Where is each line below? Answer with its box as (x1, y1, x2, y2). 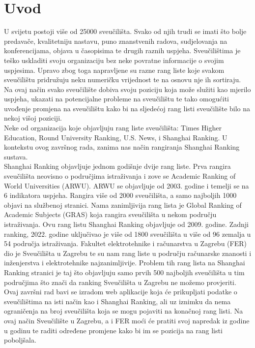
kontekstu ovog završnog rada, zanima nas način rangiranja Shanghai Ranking (4, 142, 240, 152)
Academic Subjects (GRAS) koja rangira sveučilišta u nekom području (4, 209, 217, 220)
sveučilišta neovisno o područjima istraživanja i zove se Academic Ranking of (4, 171, 236, 181)
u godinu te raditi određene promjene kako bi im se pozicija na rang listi (4, 325, 223, 335)
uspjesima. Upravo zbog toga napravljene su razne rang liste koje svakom (4, 64, 225, 75)
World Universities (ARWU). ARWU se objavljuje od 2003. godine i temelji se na (4, 180, 249, 190)
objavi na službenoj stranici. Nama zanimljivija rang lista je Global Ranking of (4, 199, 242, 210)
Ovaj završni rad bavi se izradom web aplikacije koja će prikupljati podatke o (4, 286, 237, 297)
